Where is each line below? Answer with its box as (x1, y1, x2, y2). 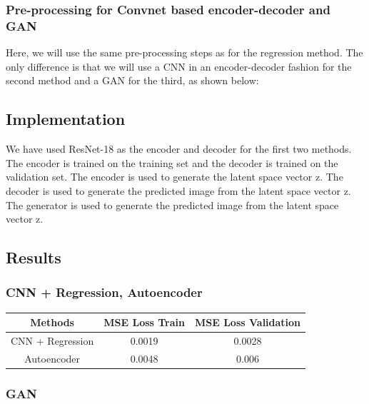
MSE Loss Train (103, 315, 185, 330)
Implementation (6, 108, 126, 130)
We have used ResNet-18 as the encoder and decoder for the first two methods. (6, 141, 352, 156)
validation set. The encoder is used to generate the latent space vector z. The (6, 169, 343, 184)
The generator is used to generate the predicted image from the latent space (6, 197, 339, 212)
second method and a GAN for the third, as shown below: (6, 73, 259, 88)
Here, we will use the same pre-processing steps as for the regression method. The (6, 45, 363, 60)
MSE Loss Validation (195, 315, 301, 330)
